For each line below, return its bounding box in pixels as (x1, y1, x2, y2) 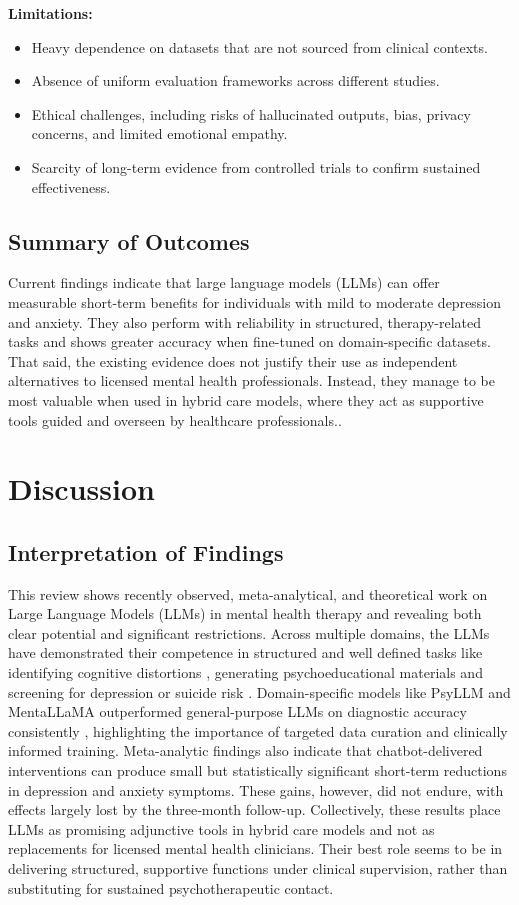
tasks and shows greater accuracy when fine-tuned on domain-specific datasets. (8, 331, 491, 352)
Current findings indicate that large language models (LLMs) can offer (8, 272, 440, 293)
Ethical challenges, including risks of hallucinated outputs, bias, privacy (31, 103, 471, 124)
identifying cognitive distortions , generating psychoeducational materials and (8, 662, 483, 683)
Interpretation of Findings (8, 536, 284, 567)
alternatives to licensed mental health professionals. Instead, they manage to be (8, 370, 496, 391)
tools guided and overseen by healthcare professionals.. (8, 409, 342, 430)
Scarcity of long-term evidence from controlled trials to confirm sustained (31, 156, 481, 177)
